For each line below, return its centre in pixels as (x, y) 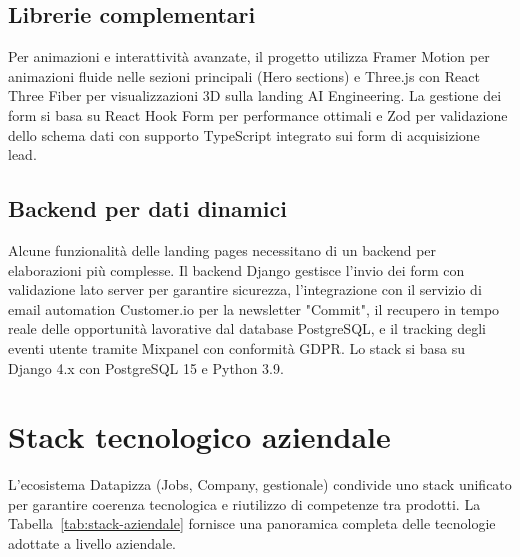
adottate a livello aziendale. (92, 543)
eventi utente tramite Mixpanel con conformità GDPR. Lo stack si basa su (237, 347)
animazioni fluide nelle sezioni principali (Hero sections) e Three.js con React (244, 75)
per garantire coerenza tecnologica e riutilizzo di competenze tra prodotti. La (244, 503)
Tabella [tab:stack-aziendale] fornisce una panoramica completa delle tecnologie (252, 523)
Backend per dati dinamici (147, 208)
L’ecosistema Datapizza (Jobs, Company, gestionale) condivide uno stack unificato (260, 484)
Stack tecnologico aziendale (199, 436)
